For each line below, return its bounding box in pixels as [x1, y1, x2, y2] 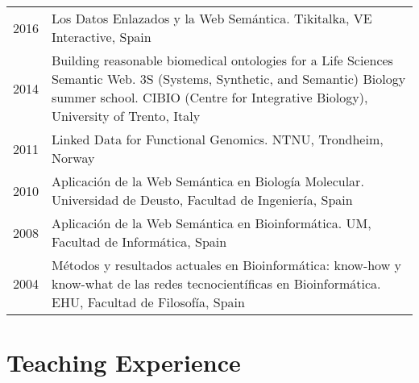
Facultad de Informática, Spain [52, 232, 227, 251]
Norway [52, 148, 95, 167]
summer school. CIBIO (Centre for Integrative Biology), [52, 88, 368, 106]
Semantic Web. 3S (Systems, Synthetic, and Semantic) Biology [52, 69, 406, 88]
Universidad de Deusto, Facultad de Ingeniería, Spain [52, 190, 353, 209]
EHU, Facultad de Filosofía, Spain [52, 293, 245, 311]
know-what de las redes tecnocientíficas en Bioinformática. [52, 274, 381, 293]
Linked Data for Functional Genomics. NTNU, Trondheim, [52, 130, 384, 148]
